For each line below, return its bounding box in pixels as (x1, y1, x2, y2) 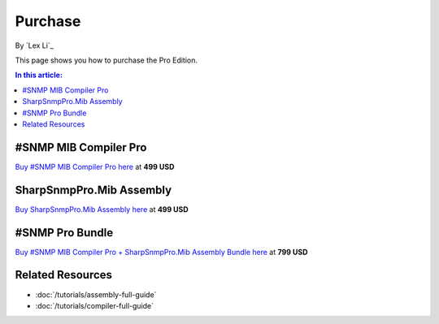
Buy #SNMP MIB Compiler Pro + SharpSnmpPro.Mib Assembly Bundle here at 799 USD (15, 247, 308, 257)
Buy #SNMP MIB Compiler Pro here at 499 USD (15, 162, 175, 171)
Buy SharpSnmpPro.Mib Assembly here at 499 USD (15, 204, 189, 214)
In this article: (15, 70, 63, 80)
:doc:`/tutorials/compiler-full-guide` (35, 300, 154, 310)
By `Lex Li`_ (15, 41, 54, 50)
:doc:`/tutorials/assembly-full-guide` (35, 289, 157, 300)
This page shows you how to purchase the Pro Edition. (15, 55, 198, 65)
